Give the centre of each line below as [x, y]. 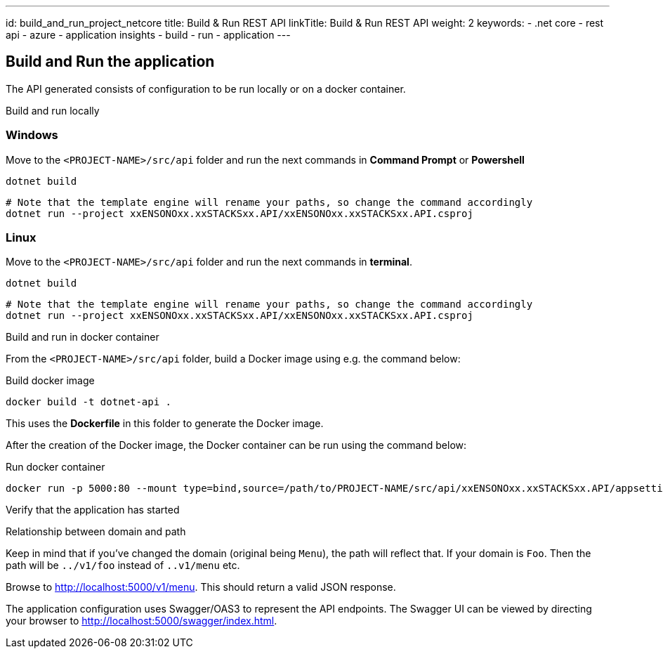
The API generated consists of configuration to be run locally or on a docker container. [206, 89]
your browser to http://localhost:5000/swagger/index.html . [142, 621]
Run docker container [55, 467]
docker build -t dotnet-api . [89, 402]
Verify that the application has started [93, 510]
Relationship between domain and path [96, 532]
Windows [32, 135]
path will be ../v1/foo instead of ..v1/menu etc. [123, 565]
